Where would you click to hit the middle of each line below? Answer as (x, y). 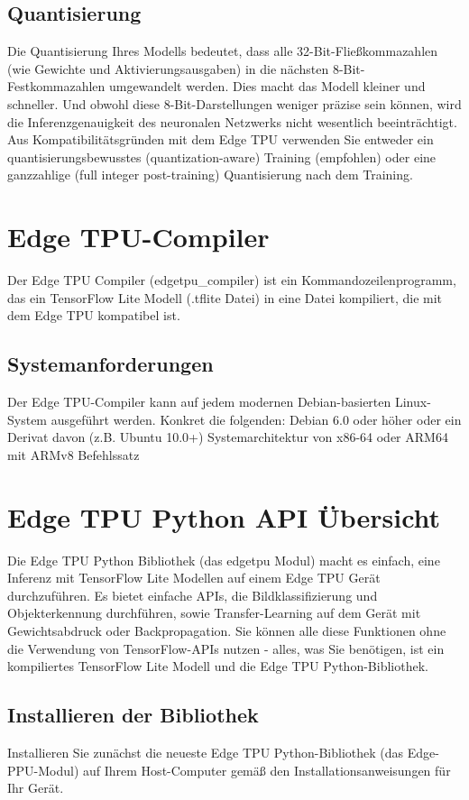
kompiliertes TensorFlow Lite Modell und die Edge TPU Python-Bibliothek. (218, 666)
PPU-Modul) (43, 770)
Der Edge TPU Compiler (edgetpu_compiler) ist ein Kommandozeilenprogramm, (232, 280)
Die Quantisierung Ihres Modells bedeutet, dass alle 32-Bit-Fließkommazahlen (223, 51)
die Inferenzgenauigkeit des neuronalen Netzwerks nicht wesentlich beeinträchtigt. (232, 121)
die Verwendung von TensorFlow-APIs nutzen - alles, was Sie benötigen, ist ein (226, 648)
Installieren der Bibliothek (133, 715)
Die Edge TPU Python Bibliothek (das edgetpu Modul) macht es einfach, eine (224, 560)
